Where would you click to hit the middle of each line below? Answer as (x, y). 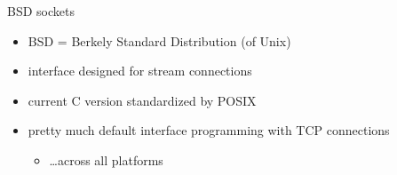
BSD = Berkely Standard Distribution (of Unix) (159, 40)
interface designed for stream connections (140, 71)
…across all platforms (106, 159)
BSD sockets (41, 11)
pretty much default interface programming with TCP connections (209, 130)
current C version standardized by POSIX (142, 100)
